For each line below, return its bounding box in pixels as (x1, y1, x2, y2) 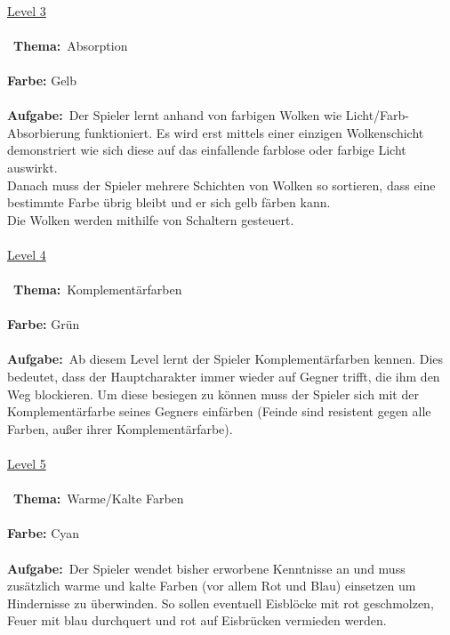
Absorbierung (7, 123, 81, 141)
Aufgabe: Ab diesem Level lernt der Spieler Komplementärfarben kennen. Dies (7, 350, 444, 368)
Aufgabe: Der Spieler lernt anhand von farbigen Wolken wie (7, 106, 342, 125)
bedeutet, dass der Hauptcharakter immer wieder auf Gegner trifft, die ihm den (7, 367, 440, 386)
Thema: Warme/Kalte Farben (13, 489, 184, 508)
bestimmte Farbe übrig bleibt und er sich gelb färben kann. (7, 193, 331, 212)
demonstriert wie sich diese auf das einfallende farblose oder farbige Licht (7, 141, 406, 159)
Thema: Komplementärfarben (13, 280, 182, 299)
